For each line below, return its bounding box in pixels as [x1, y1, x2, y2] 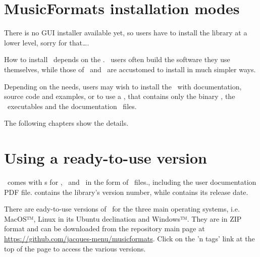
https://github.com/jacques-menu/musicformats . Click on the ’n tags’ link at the [4, 233, 255, 243]
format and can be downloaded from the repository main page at [4, 223, 205, 234]
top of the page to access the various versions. [4, 243, 146, 253]
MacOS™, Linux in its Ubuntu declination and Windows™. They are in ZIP [4, 213, 242, 224]
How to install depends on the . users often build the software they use [4, 54, 230, 65]
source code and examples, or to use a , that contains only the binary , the [4, 91, 235, 101]
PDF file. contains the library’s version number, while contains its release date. [4, 186, 248, 197]
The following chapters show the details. [4, 118, 129, 128]
